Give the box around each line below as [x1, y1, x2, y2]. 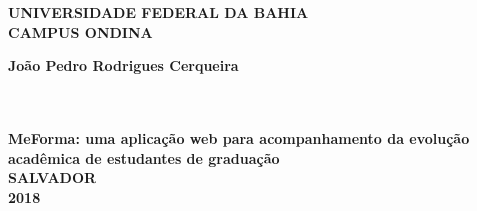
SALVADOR [8, 167, 97, 188]
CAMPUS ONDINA [8, 21, 153, 42]
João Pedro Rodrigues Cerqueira [8, 55, 239, 76]
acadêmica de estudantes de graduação [8, 147, 280, 168]
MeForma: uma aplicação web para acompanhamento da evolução [8, 127, 470, 148]
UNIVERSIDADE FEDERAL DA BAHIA [8, 2, 309, 22]
